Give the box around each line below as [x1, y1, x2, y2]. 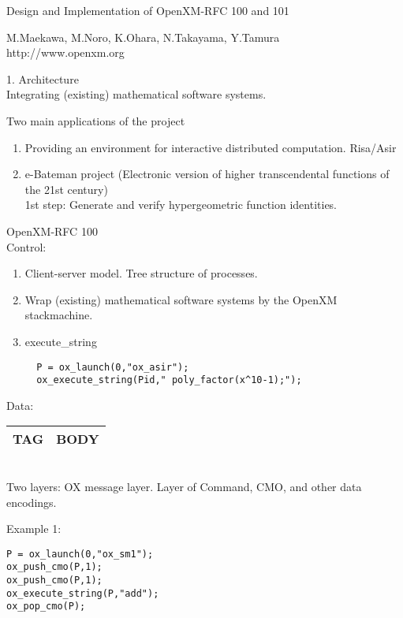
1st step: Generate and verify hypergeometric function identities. [24, 196, 338, 213]
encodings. [6, 493, 57, 510]
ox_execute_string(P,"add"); [6, 587, 159, 599]
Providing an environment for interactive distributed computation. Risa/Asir [24, 139, 397, 155]
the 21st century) [24, 181, 108, 197]
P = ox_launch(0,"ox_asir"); [36, 361, 189, 373]
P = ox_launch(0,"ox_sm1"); [6, 548, 154, 560]
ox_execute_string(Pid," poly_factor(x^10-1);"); [36, 374, 302, 386]
